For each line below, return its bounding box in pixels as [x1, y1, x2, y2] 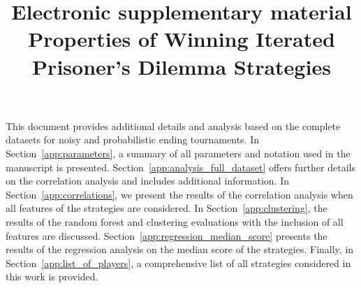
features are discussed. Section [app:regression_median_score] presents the [6, 228, 327, 243]
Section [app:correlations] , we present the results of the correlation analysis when [6, 187, 353, 201]
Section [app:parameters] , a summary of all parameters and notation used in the [6, 145, 351, 160]
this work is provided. [6, 269, 98, 284]
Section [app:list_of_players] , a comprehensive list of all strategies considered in [6, 255, 351, 270]
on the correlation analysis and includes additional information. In [6, 173, 290, 188]
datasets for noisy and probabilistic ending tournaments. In [6, 132, 259, 147]
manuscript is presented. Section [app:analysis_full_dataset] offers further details [6, 159, 355, 174]
